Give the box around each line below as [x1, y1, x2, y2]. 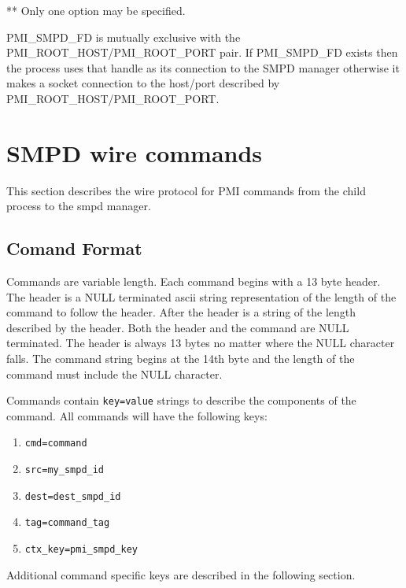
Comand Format [6, 236, 142, 261]
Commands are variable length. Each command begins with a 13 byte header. [6, 273, 381, 290]
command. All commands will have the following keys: [6, 407, 268, 423]
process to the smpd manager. [6, 198, 151, 214]
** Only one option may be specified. [6, 2, 186, 18]
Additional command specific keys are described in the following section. [6, 566, 356, 582]
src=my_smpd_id [24, 464, 105, 476]
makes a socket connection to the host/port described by [6, 75, 280, 91]
